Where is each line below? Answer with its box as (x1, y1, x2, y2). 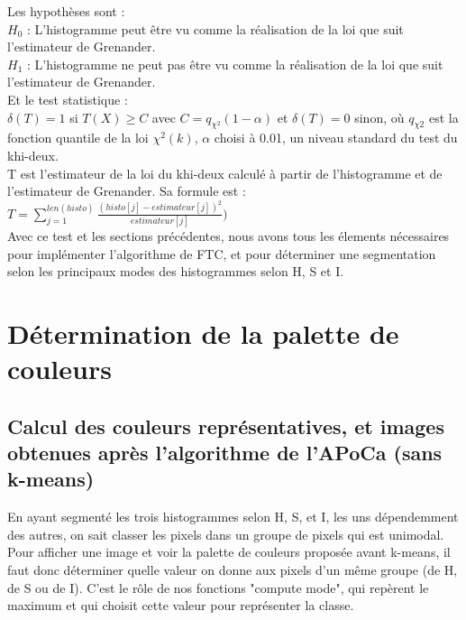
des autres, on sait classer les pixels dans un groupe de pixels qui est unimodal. (7, 524, 444, 543)
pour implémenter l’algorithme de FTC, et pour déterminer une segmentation (7, 244, 436, 263)
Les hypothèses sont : (7, 2, 125, 20)
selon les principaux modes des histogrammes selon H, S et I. (7, 262, 344, 281)
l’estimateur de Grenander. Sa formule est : (7, 181, 246, 200)
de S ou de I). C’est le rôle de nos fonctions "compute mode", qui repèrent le (7, 578, 429, 597)
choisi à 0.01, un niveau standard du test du (214, 128, 458, 147)
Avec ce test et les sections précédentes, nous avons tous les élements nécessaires (7, 226, 450, 245)
